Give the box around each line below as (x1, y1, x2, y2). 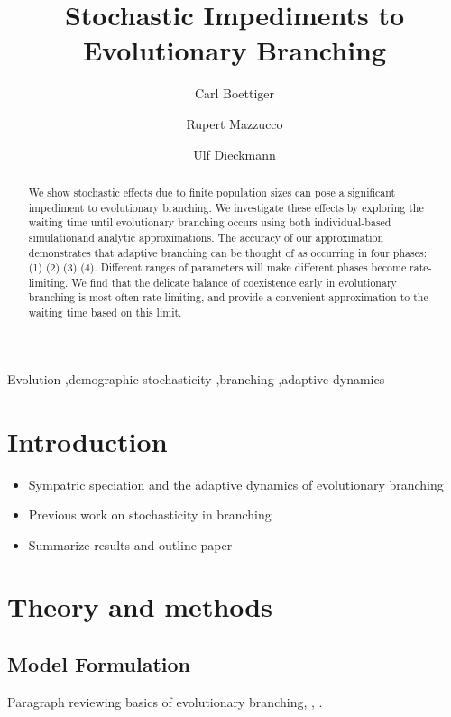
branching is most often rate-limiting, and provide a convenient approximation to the (28, 290, 428, 305)
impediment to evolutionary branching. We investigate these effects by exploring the (28, 199, 424, 215)
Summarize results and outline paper (28, 535, 233, 554)
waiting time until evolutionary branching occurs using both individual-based (28, 215, 391, 230)
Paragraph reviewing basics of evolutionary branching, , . (7, 692, 323, 711)
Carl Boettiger (194, 84, 275, 103)
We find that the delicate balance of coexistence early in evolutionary (71, 274, 397, 290)
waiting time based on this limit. (28, 305, 182, 320)
